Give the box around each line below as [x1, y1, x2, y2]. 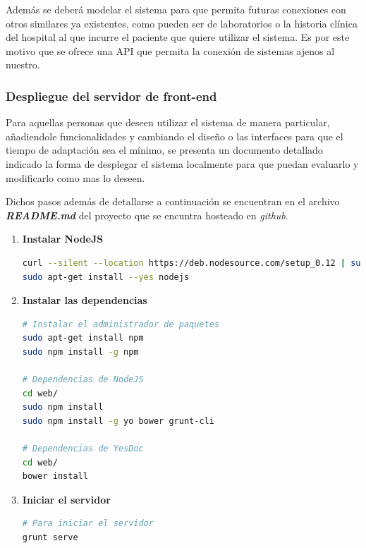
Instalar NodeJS [22, 231, 104, 246]
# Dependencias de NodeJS [22, 375, 144, 385]
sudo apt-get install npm [22, 333, 144, 343]
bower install [22, 471, 88, 482]
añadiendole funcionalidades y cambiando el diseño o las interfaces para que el [6, 128, 343, 143]
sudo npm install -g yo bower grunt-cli [22, 415, 214, 426]
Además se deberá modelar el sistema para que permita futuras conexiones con [6, 2, 346, 16]
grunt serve [22, 532, 78, 543]
